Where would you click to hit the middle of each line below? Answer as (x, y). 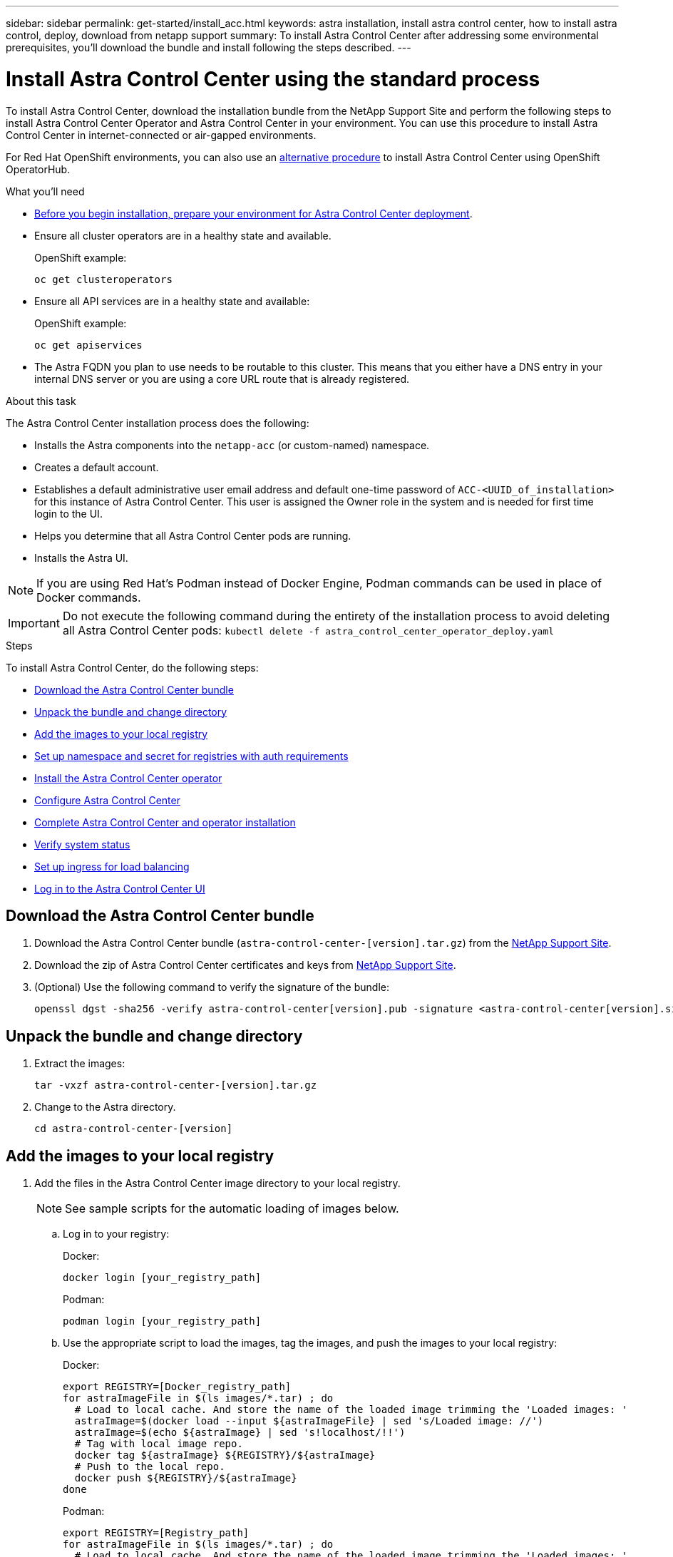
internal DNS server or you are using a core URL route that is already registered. (222, 379)
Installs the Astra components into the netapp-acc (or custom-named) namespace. (232, 445)
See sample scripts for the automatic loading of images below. (232, 1209)
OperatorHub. (38, 169)
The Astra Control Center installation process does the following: (158, 423)
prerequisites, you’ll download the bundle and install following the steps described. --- (209, 47)
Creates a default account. (97, 467)
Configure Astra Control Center (107, 800)
